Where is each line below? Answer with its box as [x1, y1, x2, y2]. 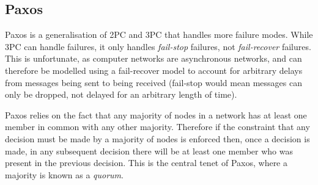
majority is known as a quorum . [5, 168, 124, 181]
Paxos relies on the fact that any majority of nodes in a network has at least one [5, 108, 307, 121]
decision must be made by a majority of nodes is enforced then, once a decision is [5, 132, 310, 145]
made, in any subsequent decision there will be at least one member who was [5, 144, 293, 157]
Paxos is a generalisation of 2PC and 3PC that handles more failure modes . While [5, 28, 313, 41]
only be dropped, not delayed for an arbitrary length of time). [5, 88, 237, 101]
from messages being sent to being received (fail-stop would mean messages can [5, 76, 302, 89]
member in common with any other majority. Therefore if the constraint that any [5, 120, 310, 133]
